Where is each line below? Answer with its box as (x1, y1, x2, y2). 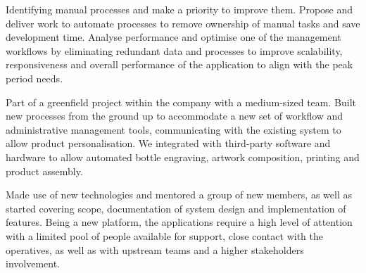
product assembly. (6, 163, 83, 178)
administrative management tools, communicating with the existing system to (6, 122, 341, 136)
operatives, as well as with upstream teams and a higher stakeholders (6, 242, 304, 257)
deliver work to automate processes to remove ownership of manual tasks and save (6, 15, 360, 30)
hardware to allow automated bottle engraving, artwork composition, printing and (6, 149, 360, 164)
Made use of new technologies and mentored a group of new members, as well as (6, 187, 352, 202)
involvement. (6, 256, 60, 271)
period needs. (6, 70, 63, 85)
